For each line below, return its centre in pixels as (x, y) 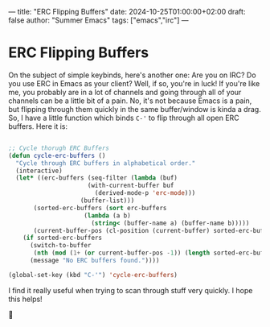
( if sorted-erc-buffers (63, 238)
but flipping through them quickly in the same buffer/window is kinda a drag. (135, 109)
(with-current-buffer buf (131, 186)
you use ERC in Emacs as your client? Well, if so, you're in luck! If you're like (134, 83)
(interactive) (39, 171)
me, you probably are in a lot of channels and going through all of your (125, 92)
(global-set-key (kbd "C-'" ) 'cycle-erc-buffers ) (93, 275)
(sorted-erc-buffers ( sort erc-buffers (100, 208)
